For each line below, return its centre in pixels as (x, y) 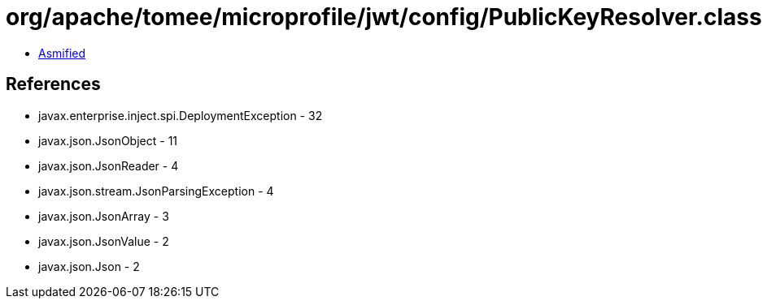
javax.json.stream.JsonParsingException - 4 (156, 191)
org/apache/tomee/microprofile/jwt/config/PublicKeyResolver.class (384, 17)
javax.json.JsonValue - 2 (104, 241)
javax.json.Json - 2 (89, 266)
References (53, 84)
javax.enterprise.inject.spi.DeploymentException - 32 (181, 115)
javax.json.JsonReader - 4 (109, 165)
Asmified (62, 53)
